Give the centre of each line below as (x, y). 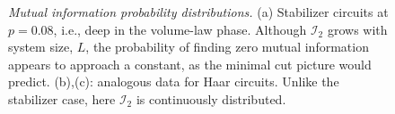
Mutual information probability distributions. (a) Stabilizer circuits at (198, 12)
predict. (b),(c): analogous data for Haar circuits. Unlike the (174, 81)
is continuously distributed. (211, 98)
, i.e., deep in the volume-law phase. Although (180, 29)
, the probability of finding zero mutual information (227, 47)
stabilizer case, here (62, 98)
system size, (41, 47)
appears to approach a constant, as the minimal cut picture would (190, 64)
